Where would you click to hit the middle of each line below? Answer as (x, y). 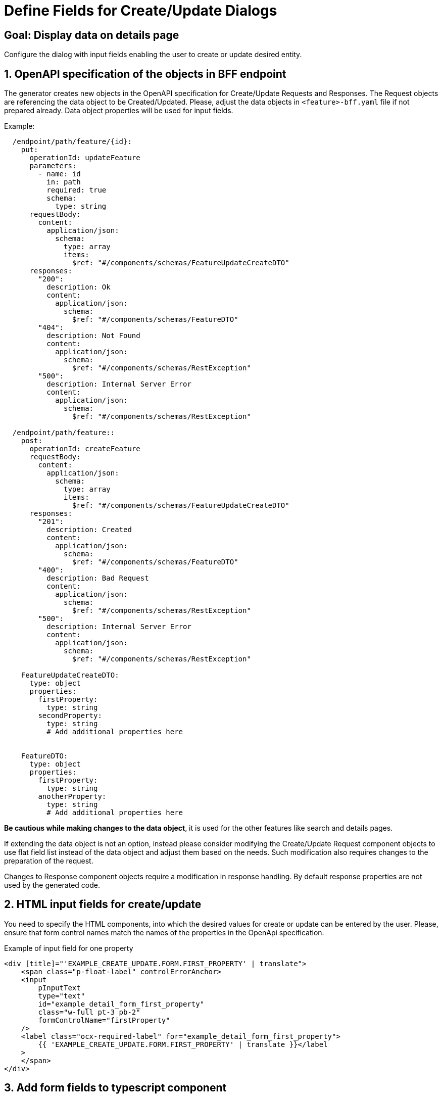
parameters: (53, 166)
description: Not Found (93, 336)
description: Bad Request (98, 578)
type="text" (62, 996)
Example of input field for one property (69, 948)
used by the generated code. (52, 885)
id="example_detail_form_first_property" (121, 1004)
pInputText (59, 988)
